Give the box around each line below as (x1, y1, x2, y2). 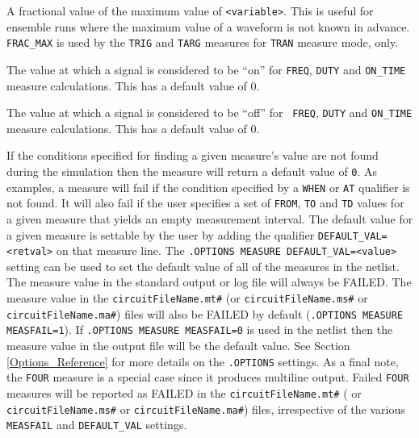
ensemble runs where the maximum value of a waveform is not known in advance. (6, 18, 410, 35)
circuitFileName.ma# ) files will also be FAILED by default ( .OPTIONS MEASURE (6, 305, 404, 322)
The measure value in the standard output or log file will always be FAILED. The (6, 273, 412, 290)
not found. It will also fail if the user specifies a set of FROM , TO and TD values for (6, 194, 404, 211)
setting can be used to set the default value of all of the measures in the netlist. (6, 257, 400, 274)
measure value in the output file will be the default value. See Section (6, 337, 350, 354)
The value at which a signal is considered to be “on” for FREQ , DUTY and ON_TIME (6, 60, 406, 77)
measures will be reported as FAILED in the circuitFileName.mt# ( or (6, 384, 362, 401)
